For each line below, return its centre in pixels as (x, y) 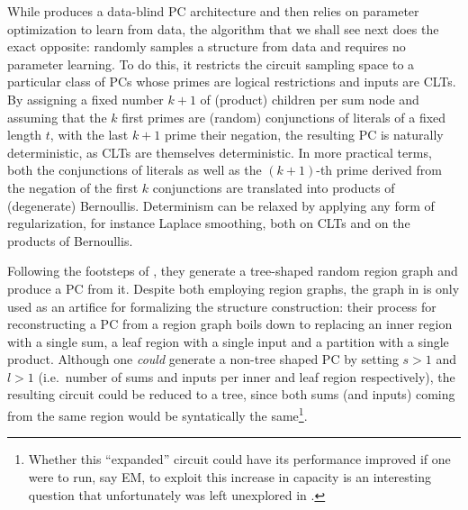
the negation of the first (73, 187)
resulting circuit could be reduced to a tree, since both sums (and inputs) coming (231, 394)
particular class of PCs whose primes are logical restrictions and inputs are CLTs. (232, 82)
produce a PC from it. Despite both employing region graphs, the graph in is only (234, 288)
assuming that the (57, 117)
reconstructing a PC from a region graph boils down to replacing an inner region (230, 324)
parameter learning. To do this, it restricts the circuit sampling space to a (211, 64)
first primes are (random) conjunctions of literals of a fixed (284, 117)
